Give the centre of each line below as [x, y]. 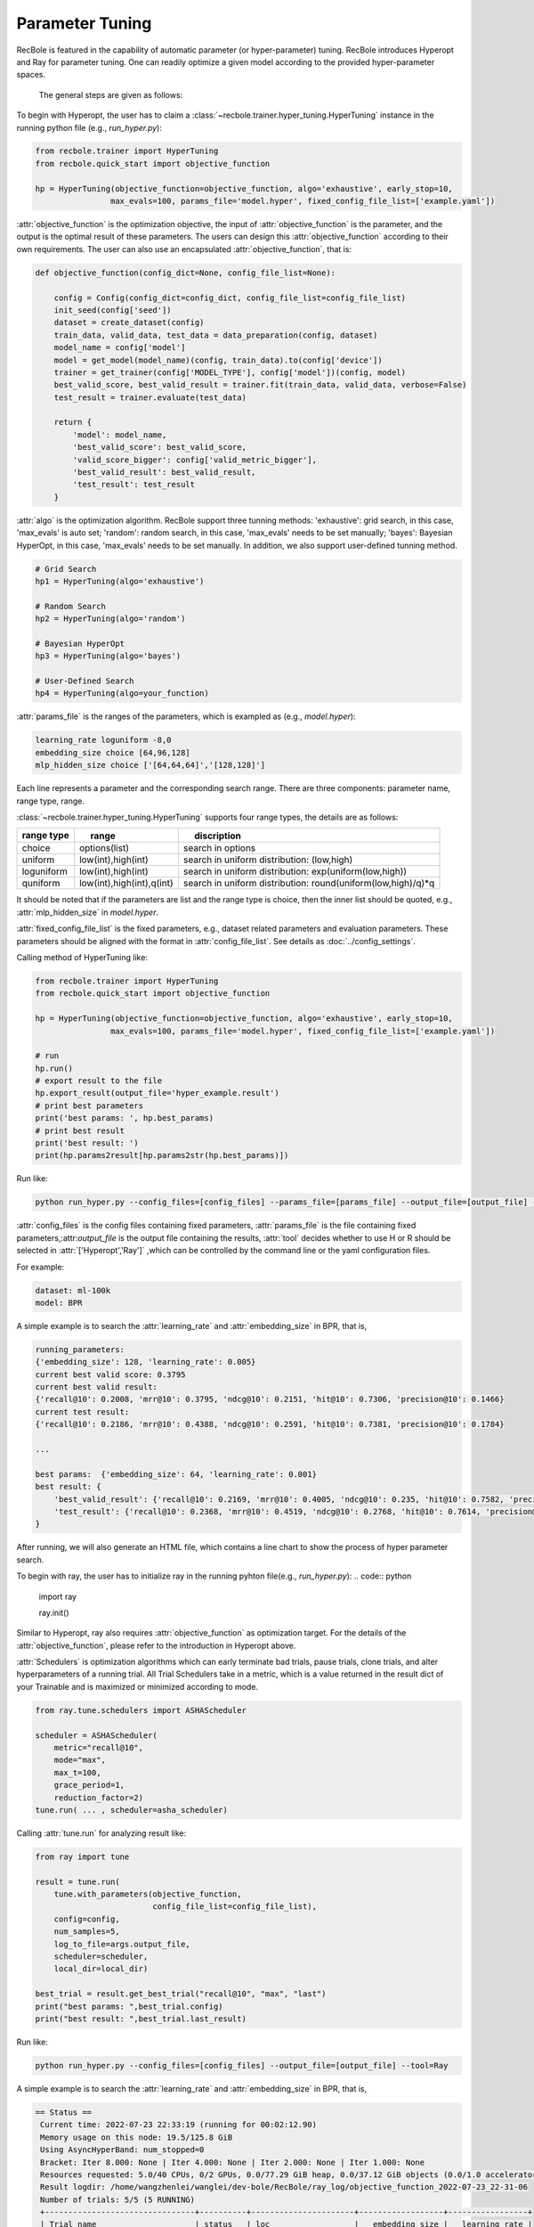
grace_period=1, [89, 1785]
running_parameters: [80, 1349]
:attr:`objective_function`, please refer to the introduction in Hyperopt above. [156, 1645]
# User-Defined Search [85, 681]
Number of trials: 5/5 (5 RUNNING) [118, 2199]
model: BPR [59, 1302]
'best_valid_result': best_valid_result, [164, 473]
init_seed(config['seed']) [113, 310]
